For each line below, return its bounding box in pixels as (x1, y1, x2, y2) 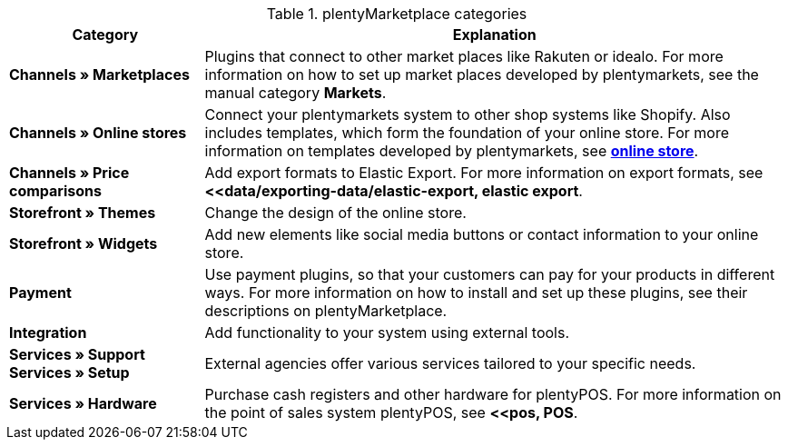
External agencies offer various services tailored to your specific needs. (204, 354, 696, 372)
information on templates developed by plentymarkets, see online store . (204, 142, 699, 160)
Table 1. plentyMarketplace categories (266, 5, 527, 23)
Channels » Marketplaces (9, 65, 190, 84)
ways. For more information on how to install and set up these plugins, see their (204, 283, 748, 302)
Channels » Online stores (9, 124, 187, 142)
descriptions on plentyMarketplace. (204, 302, 448, 320)
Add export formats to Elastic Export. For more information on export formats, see (204, 164, 763, 182)
